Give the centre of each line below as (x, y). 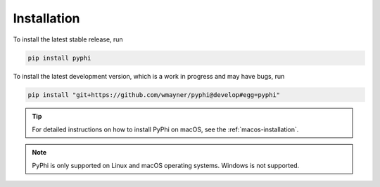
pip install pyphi (59, 58)
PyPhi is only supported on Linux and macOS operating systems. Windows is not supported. (165, 165)
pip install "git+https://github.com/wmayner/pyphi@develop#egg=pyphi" (154, 95)
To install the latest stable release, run (68, 39)
